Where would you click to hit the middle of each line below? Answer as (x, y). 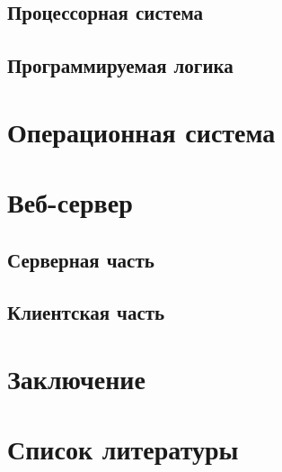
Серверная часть (81, 259)
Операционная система (141, 131)
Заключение (76, 379)
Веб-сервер (70, 202)
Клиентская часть (86, 312)
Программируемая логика (120, 65)
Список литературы (123, 449)
